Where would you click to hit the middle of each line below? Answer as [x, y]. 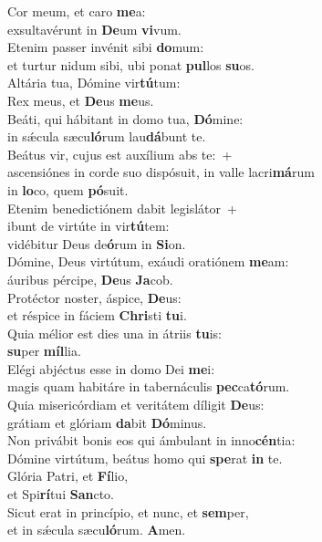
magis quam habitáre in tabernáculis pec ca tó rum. [149, 386]
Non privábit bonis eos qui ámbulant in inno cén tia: [151, 440]
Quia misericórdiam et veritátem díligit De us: [136, 405]
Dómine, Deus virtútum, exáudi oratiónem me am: [148, 261]
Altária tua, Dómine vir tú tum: [94, 83]
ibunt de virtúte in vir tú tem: [88, 226]
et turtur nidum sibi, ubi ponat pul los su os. [131, 64]
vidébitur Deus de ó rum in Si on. [97, 243]
